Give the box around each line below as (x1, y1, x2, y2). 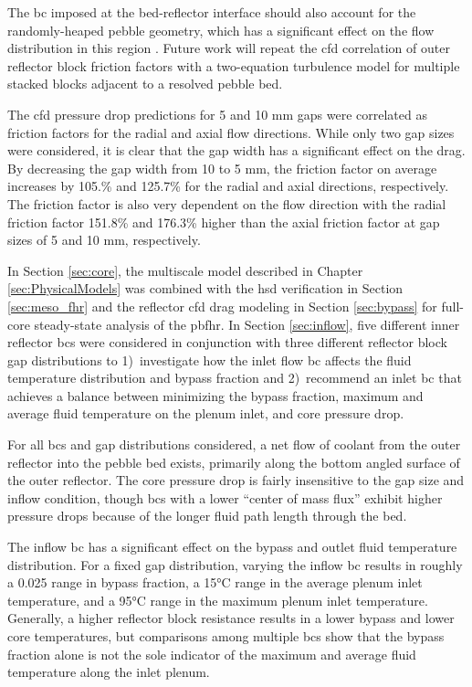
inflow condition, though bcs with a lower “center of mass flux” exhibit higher (7, 488, 443, 507)
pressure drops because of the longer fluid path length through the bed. (7, 506, 407, 525)
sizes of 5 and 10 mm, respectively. (7, 230, 201, 249)
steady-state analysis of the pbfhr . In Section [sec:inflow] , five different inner (34, 314, 460, 333)
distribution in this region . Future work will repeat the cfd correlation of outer (7, 38, 450, 58)
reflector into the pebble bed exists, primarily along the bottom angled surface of (7, 452, 460, 471)
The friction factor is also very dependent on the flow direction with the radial (7, 194, 446, 213)
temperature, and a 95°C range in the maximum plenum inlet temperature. (7, 590, 428, 609)
